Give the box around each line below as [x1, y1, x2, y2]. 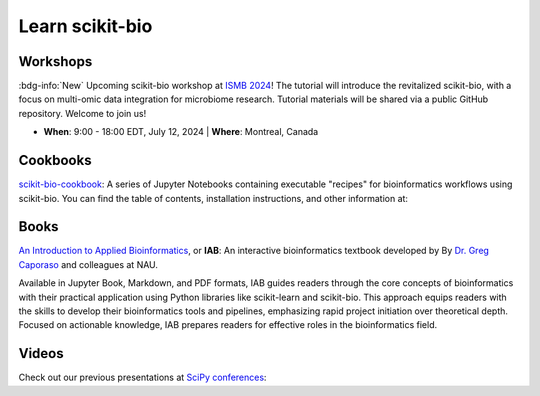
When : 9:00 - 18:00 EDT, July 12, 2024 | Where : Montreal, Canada [43, 126, 319, 138]
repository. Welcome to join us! [18, 107, 147, 119]
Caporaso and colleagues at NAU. [18, 258, 159, 270]
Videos [18, 345, 64, 362]
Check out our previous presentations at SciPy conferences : [18, 371, 267, 384]
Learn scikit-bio [18, 15, 153, 37]
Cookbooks [18, 152, 92, 169]
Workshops [18, 53, 93, 70]
